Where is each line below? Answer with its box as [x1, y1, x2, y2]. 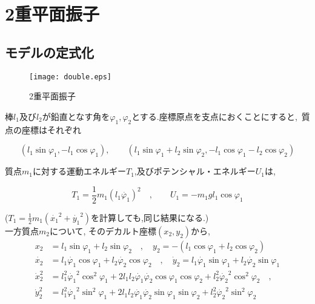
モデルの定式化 [5, 42, 94, 61]
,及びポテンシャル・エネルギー [134, 165, 256, 177]
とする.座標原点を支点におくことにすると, [131, 110, 297, 122]
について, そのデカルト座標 [49, 224, 157, 237]
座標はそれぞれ [21, 123, 81, 136]
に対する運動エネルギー [32, 165, 126, 177]
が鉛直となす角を [42, 110, 110, 122]
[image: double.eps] [29, 72, 112, 81]
